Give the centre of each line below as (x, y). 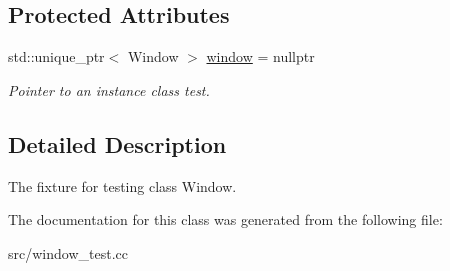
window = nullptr (260, 56)
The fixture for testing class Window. (122, 185)
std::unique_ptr (56, 56)
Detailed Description (117, 143)
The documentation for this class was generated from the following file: (225, 219)
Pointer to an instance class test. (109, 89)
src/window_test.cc (68, 252)
